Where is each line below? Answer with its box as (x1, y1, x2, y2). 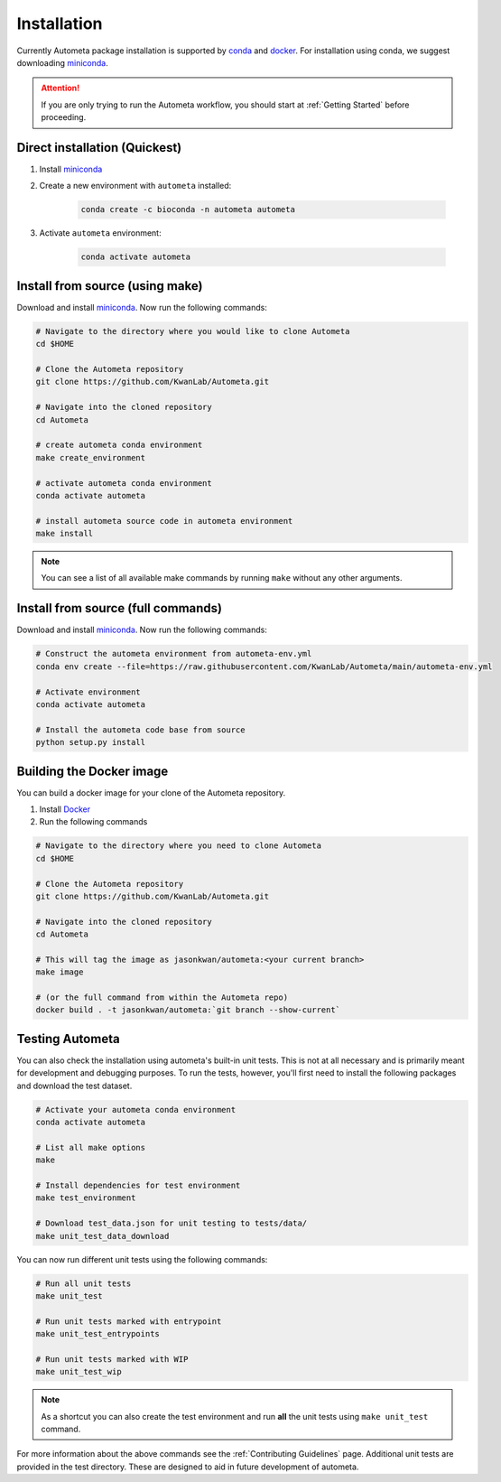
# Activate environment (35, 686, 142, 697)
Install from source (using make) (16, 278, 203, 294)
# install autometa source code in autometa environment (35, 516, 293, 526)
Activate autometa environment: (39, 228, 162, 238)
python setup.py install (35, 737, 146, 748)
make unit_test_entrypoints (35, 1328, 160, 1339)
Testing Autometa (16, 1030, 121, 1047)
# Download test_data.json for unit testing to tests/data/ (35, 1218, 308, 1228)
